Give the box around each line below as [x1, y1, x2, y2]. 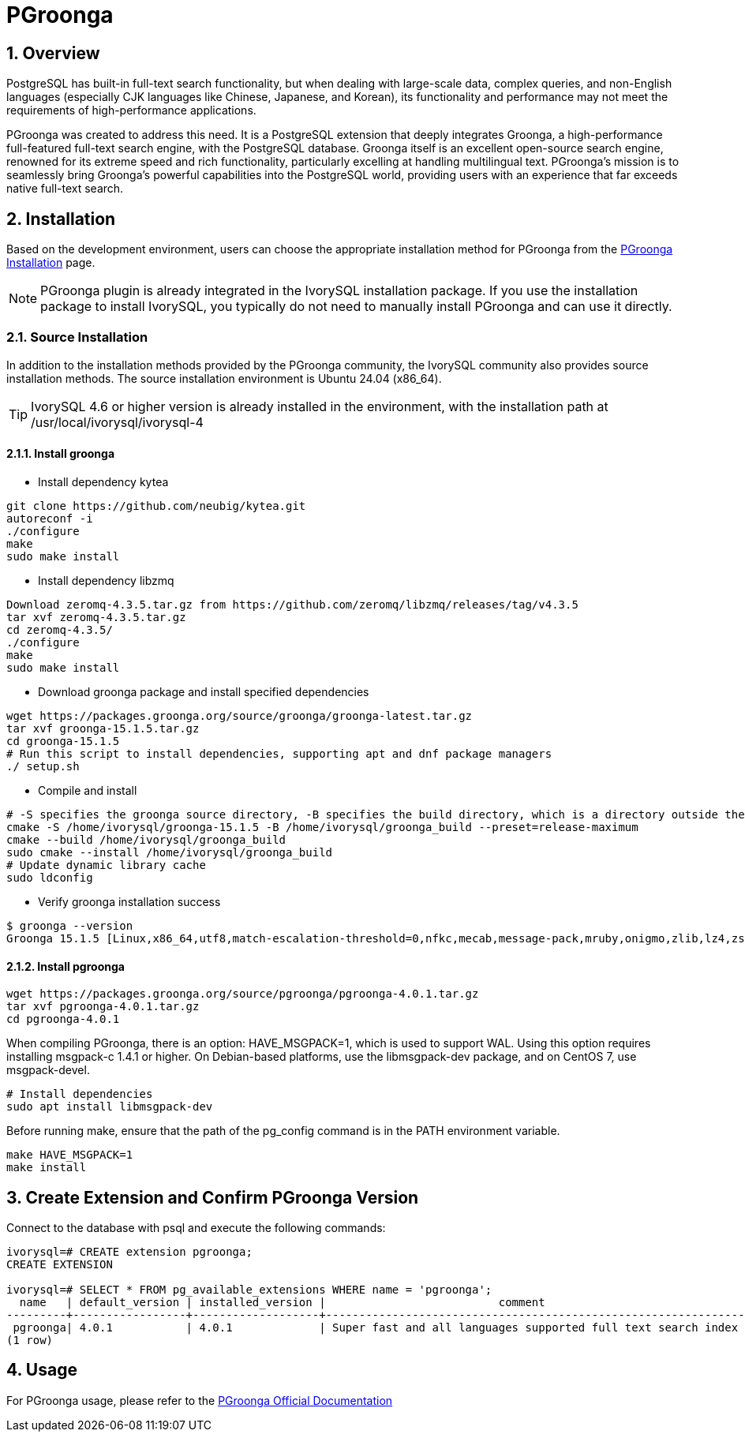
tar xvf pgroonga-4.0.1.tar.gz [6, 1000, 200, 1013]
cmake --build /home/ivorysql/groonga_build [6, 833, 286, 846]
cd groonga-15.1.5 [6, 734, 120, 747]
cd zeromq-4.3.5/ [6, 623, 113, 636]
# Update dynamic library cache [6, 858, 206, 871]
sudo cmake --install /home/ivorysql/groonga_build [6, 845, 333, 859]
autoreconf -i [6, 511, 93, 525]
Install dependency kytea [38, 474, 169, 489]
